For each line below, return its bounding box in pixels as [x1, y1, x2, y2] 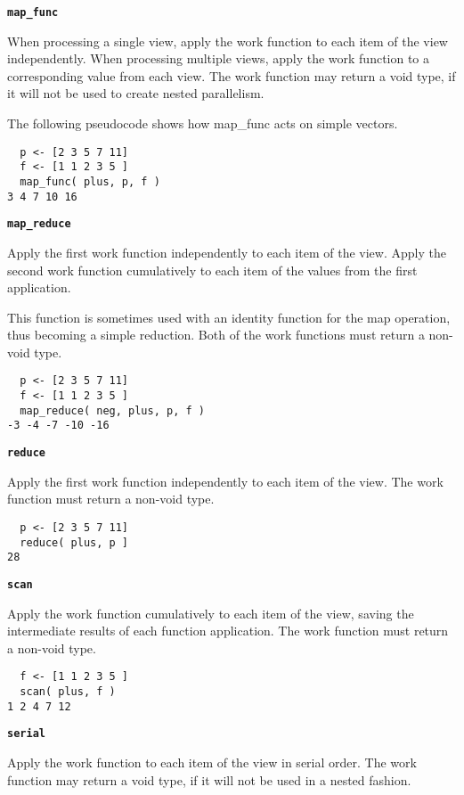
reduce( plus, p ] [20, 536, 129, 549]
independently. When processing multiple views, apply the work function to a [7, 49, 430, 68]
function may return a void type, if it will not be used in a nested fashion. [7, 770, 411, 789]
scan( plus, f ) [20, 685, 116, 698]
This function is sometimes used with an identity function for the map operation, [7, 307, 451, 326]
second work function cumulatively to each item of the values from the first [7, 260, 418, 279]
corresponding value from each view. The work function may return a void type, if [7, 66, 456, 85]
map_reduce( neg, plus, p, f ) [20, 404, 205, 417]
